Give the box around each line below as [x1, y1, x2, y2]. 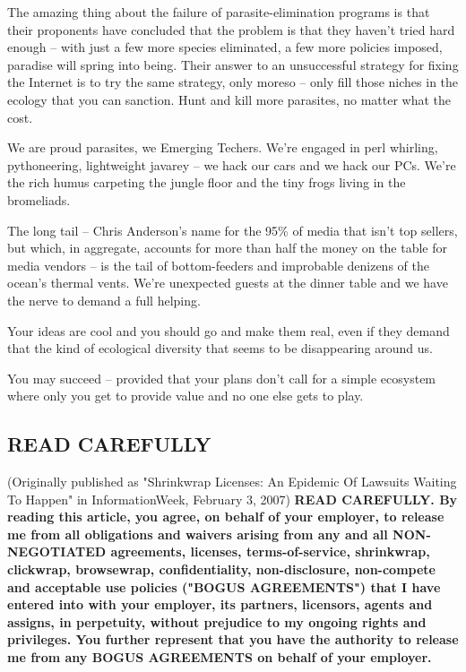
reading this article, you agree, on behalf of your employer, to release [7, 507, 444, 526]
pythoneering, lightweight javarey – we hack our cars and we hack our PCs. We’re [7, 155, 456, 174]
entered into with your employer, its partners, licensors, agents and [7, 595, 433, 614]
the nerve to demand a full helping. [7, 290, 201, 309]
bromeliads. [7, 190, 71, 209]
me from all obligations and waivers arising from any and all [7, 524, 388, 543]
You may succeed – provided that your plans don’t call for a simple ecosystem [7, 368, 436, 387]
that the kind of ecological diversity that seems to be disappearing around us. [7, 339, 433, 358]
